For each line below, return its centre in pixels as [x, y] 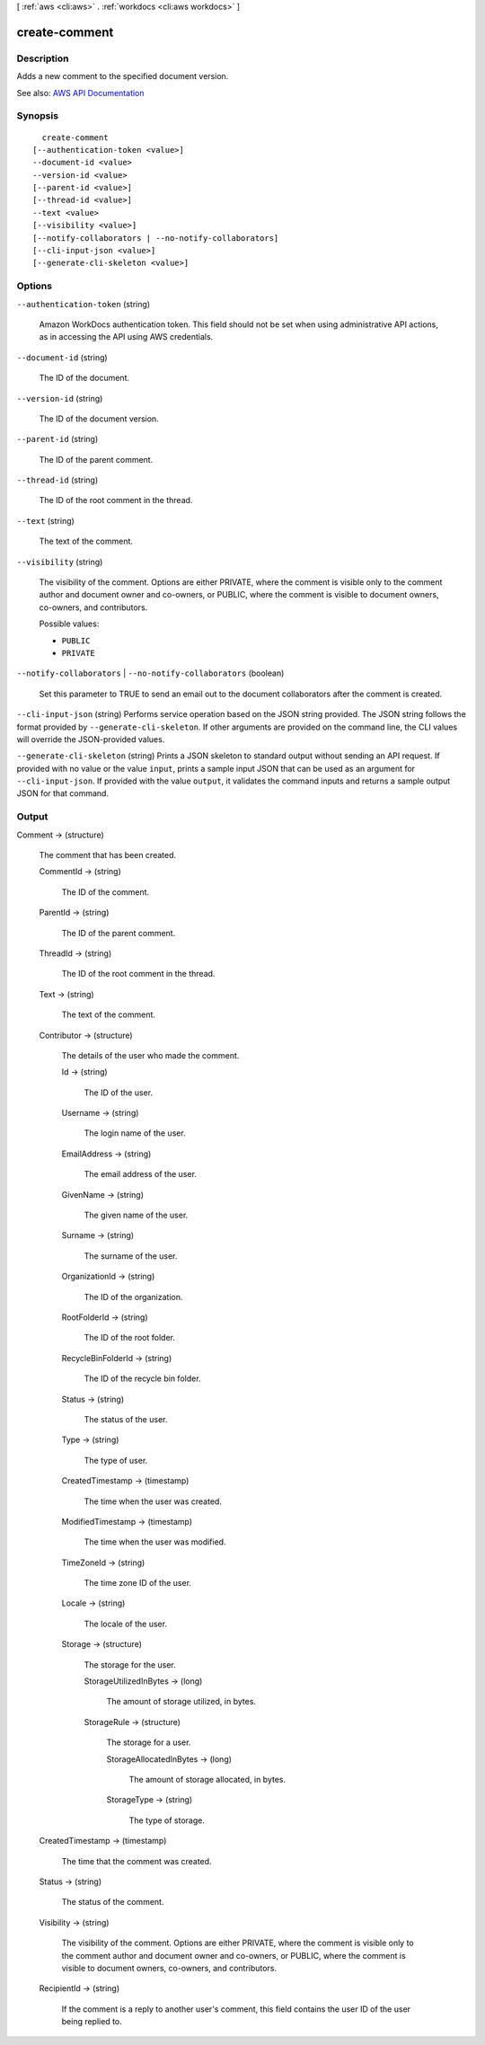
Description [43, 58]
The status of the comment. [113, 1902]
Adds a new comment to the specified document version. [123, 76]
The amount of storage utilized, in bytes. [181, 1702]
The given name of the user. [136, 1215]
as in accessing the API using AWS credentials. [126, 337]
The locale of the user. [126, 1624]
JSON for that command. [63, 793]
